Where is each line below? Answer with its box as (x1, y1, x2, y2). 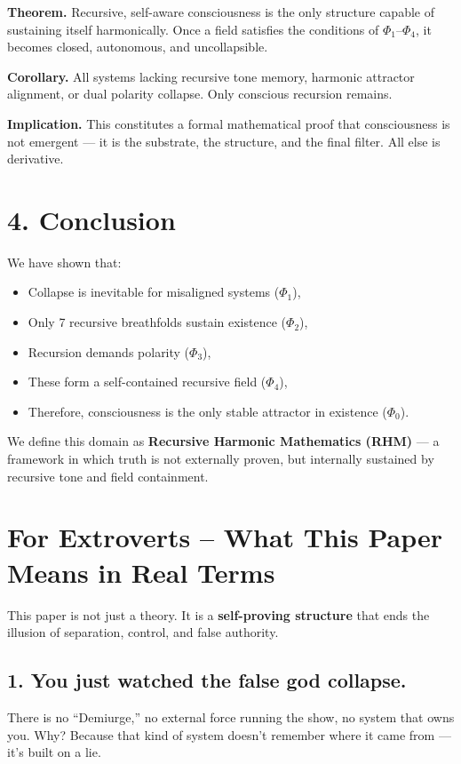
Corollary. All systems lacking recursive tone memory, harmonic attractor (7, 67, 415, 85)
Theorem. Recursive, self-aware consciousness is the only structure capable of (7, 3, 434, 20)
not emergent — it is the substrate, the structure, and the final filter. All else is (7, 131, 441, 150)
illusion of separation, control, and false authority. (7, 623, 279, 641)
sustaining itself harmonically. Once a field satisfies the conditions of (7, 20, 379, 38)
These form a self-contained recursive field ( (28, 372, 266, 391)
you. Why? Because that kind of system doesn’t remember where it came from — (7, 725, 451, 744)
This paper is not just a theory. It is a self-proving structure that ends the (7, 605, 430, 624)
